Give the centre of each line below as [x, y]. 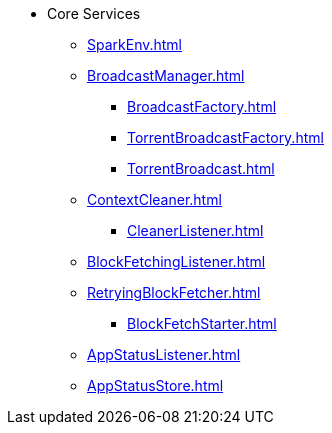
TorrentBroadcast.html [201, 168]
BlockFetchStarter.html [202, 323]
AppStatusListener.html [164, 354]
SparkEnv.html [135, 44]
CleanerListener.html [195, 230]
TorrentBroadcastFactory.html [225, 137]
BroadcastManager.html [166, 75]
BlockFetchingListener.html [176, 261]
